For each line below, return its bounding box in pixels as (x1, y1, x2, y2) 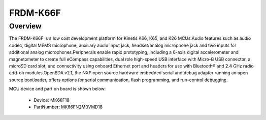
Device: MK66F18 (33, 97, 70, 103)
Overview (9, 22, 42, 30)
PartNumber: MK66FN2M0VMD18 (33, 104, 103, 110)
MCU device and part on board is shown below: (9, 86, 106, 92)
